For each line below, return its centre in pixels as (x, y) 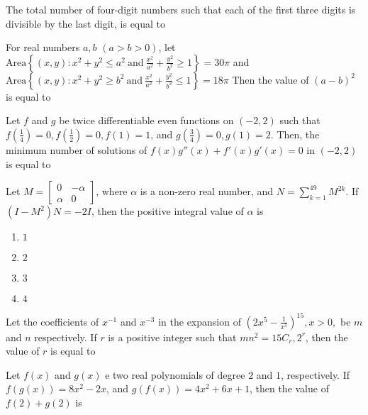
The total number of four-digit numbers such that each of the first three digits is (181, 9)
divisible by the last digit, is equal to (86, 23)
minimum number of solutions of (77, 149)
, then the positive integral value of (168, 211)
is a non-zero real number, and (207, 191)
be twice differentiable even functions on (146, 120)
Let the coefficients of (52, 321)
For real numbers (43, 47)
